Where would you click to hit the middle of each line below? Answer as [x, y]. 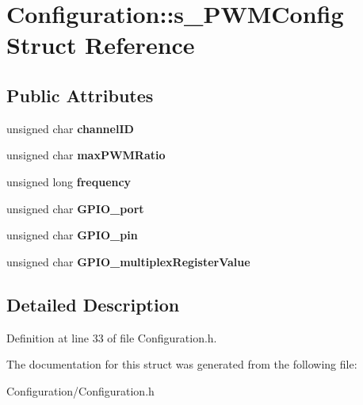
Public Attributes [80, 95]
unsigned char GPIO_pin [72, 235]
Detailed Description [93, 304]
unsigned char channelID [70, 128]
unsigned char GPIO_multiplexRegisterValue [128, 261]
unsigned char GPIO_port [75, 208]
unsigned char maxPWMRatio [86, 155]
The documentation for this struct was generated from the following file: [182, 364]
